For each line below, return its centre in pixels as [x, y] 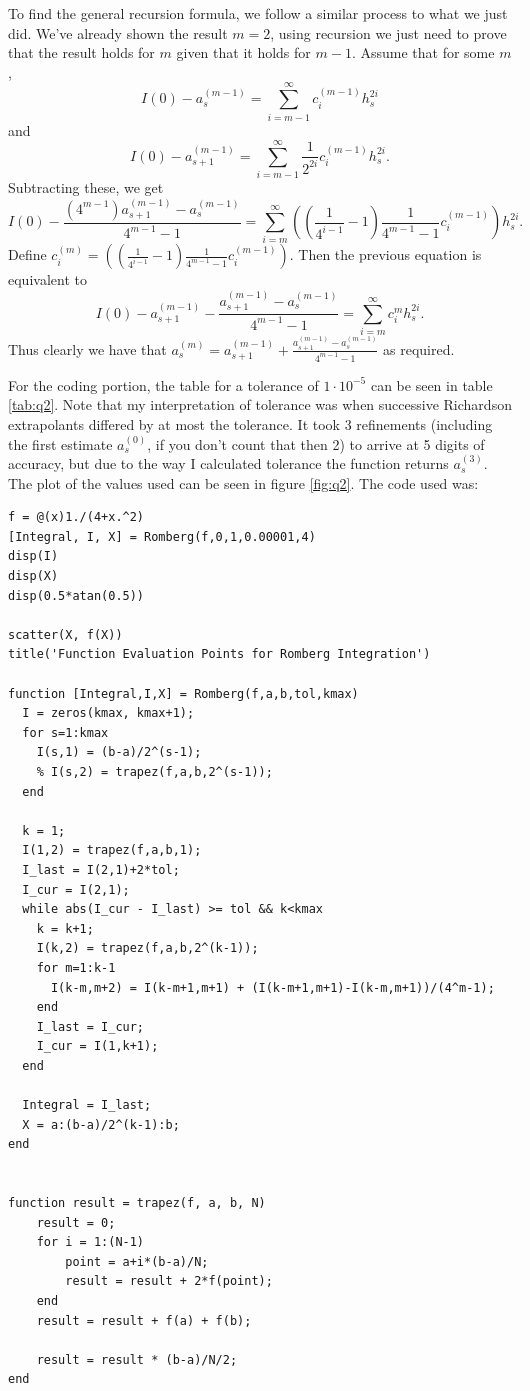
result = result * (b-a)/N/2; [137, 1359]
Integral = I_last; [87, 1105]
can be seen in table [431, 384]
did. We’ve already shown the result [118, 32]
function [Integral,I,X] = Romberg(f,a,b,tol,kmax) [183, 693]
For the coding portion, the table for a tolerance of [163, 384]
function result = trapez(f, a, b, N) [137, 1203]
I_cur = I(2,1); [76, 889]
